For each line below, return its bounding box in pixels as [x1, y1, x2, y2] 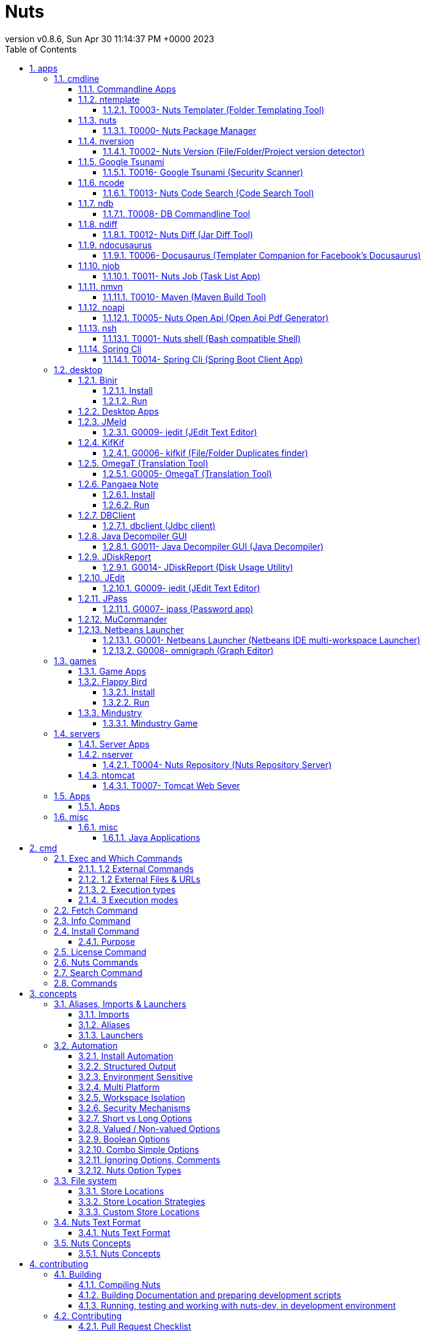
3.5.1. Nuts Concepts [78, 1248, 161, 1259]
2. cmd [29, 842, 57, 853]
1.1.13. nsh [78, 322, 117, 333]
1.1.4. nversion [78, 135, 134, 146]
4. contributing [29, 1258, 89, 1269]
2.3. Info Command [54, 915, 131, 926]
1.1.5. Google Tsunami [78, 156, 164, 167]
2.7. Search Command [54, 967, 142, 978]
